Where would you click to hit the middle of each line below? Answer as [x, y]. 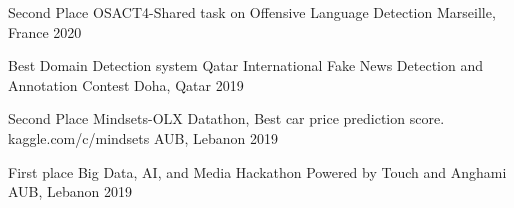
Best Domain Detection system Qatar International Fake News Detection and [245, 65]
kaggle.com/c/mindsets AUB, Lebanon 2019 [143, 137]
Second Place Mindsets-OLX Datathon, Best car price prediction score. [226, 118]
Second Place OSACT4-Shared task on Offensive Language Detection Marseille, [252, 12]
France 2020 [45, 31]
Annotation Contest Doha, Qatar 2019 [126, 84]
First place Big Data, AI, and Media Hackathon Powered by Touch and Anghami [257, 171]
